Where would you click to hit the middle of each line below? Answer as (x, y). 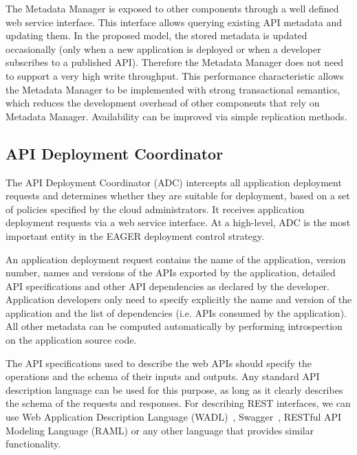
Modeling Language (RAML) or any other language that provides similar (160, 430)
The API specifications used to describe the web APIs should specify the (159, 363)
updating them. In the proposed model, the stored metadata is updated (156, 35)
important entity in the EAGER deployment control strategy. (135, 235)
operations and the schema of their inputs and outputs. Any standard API (163, 376)
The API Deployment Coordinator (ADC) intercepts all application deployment (174, 182)
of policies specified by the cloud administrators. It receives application (155, 209)
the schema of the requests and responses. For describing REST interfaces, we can (178, 403)
